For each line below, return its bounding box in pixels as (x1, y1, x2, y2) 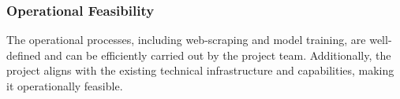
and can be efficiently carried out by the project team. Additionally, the (44, 46, 391, 63)
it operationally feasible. (6, 78, 123, 93)
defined (6, 46, 41, 63)
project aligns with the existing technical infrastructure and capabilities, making (6, 62, 394, 79)
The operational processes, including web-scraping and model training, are (6, 31, 366, 48)
